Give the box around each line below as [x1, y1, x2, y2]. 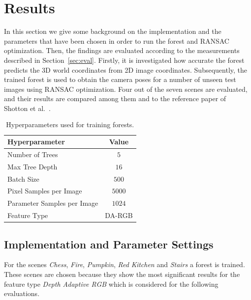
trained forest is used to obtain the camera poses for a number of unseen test [4, 74, 236, 84]
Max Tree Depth [7, 161, 58, 171]
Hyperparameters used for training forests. [6, 119, 134, 130]
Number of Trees [7, 149, 58, 159]
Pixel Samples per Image [7, 186, 82, 196]
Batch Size [7, 173, 39, 184]
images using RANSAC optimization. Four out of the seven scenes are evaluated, [4, 83, 248, 94]
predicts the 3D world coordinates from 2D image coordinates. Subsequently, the [4, 64, 248, 75]
